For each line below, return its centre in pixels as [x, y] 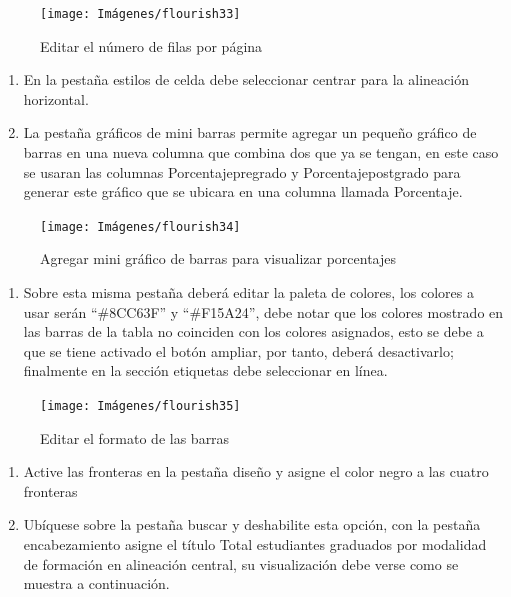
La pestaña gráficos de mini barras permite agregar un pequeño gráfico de [250, 132]
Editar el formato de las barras [135, 437]
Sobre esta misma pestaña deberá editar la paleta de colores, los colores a [248, 292]
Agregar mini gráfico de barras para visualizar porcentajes [218, 258]
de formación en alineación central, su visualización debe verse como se [241, 563]
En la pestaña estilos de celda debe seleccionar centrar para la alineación [246, 79]
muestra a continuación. [96, 583]
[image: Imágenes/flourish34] [140, 226]
